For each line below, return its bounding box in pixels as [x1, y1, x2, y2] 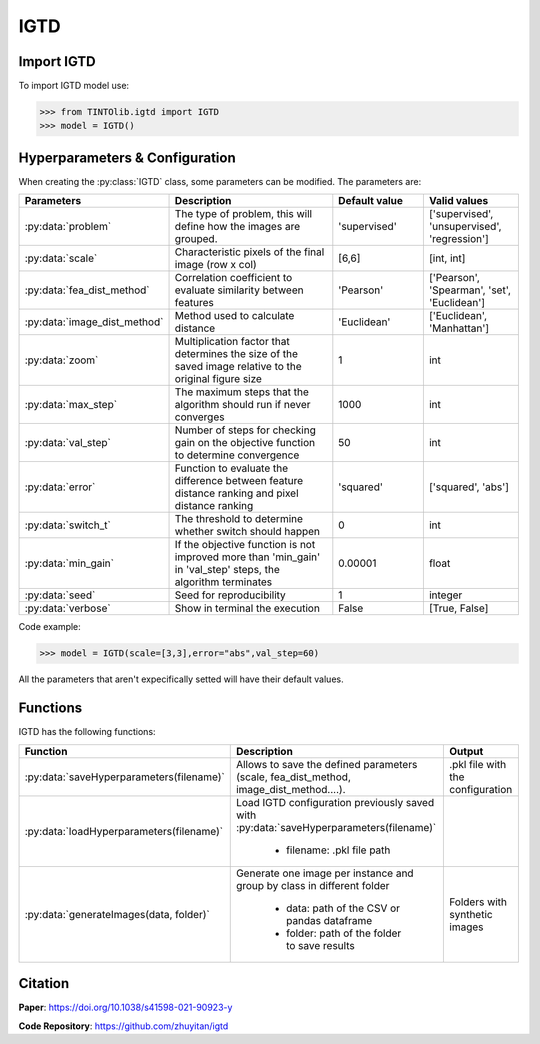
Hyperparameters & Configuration [18, 149, 236, 166]
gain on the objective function [174, 436, 316, 450]
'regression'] [428, 232, 489, 246]
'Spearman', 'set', [428, 283, 512, 297]
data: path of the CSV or [285, 901, 400, 915]
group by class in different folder [235, 878, 390, 892]
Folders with [449, 895, 508, 909]
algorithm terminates [174, 575, 273, 589]
